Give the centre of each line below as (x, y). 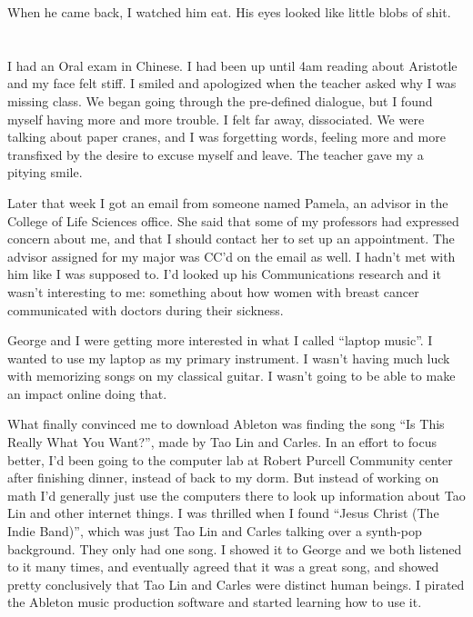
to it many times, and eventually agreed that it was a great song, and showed (223, 567)
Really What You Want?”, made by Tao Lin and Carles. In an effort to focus (222, 442)
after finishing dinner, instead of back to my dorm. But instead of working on (223, 478)
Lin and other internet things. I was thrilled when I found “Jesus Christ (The (223, 513)
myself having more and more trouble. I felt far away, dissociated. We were (216, 119)
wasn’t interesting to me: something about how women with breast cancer (213, 291)
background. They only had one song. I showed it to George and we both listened (235, 548)
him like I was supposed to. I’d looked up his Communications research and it (224, 274)
